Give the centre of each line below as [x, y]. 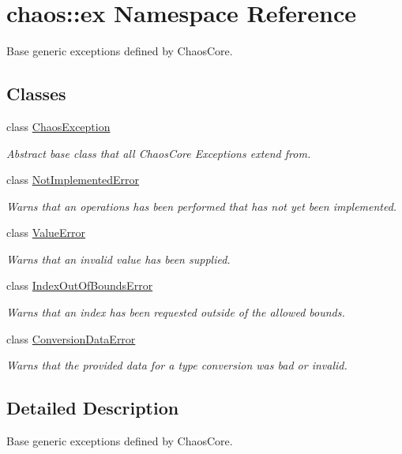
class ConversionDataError [71, 338]
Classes [36, 94]
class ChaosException [58, 126]
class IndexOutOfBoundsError [80, 285]
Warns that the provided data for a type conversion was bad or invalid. [177, 365]
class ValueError [46, 233]
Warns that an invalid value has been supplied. [118, 259]
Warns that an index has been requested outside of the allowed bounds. [176, 312]
